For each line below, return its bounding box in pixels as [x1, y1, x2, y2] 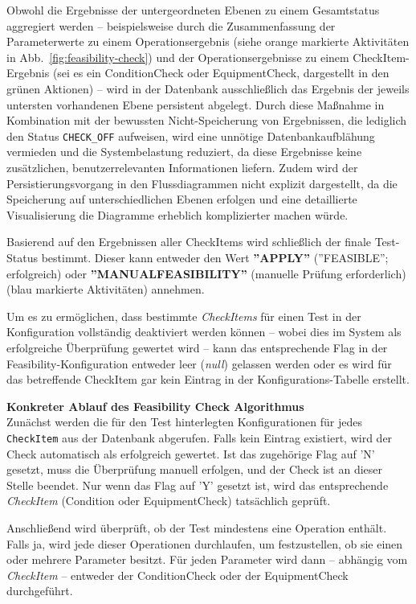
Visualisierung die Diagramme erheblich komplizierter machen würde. [6, 206, 349, 223]
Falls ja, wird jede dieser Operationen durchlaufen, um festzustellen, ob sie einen [6, 535, 403, 552]
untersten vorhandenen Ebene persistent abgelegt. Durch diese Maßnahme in [6, 96, 385, 113]
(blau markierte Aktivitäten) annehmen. [6, 281, 205, 298]
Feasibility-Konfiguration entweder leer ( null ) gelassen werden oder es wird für [6, 355, 392, 372]
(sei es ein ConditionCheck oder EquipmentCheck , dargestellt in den [52, 64, 389, 81]
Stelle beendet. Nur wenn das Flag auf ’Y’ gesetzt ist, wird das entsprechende [6, 476, 389, 493]
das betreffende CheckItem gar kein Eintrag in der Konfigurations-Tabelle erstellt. [6, 371, 410, 388]
